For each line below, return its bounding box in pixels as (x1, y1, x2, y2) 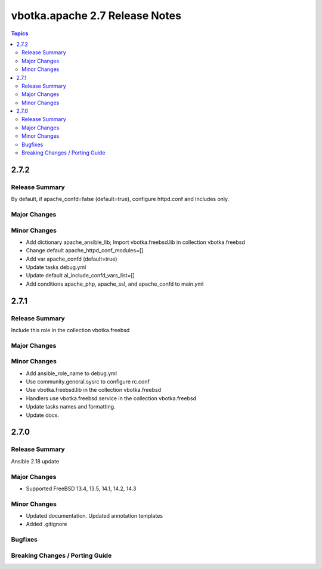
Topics (11, 30, 29, 37)
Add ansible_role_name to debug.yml (26, 370, 117, 377)
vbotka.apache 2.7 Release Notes (11, 9, 182, 22)
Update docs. (26, 412, 60, 419)
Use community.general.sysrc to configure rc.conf (26, 378, 150, 385)
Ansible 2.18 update (11, 457, 60, 465)
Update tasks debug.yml (26, 264, 86, 271)
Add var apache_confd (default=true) (26, 255, 117, 262)
